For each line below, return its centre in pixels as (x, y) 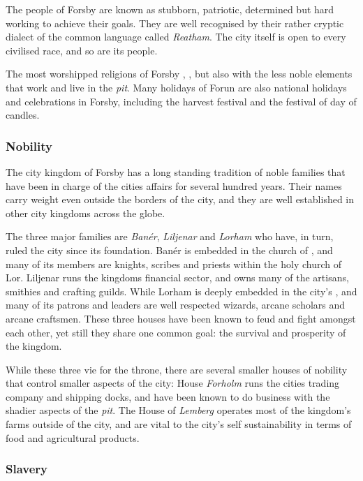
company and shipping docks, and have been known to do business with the (168, 396)
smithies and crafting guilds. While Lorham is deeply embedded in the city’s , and (181, 291)
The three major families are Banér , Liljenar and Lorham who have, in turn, (170, 236)
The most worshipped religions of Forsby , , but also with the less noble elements (179, 74)
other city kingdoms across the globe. (86, 213)
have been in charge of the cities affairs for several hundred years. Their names (174, 185)
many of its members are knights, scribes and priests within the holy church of (173, 264)
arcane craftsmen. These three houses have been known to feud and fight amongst (181, 318)
